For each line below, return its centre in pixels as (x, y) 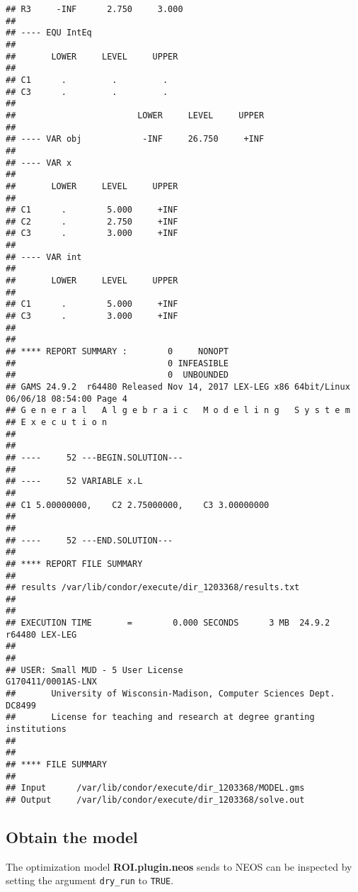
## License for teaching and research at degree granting (160, 717)
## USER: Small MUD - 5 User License (94, 670)
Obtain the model (72, 837)
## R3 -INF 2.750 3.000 (94, 9)
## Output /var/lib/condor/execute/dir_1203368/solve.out (155, 800)
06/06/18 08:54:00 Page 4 (67, 399)
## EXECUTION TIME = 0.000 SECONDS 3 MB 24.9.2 (168, 623)
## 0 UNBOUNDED (117, 375)
